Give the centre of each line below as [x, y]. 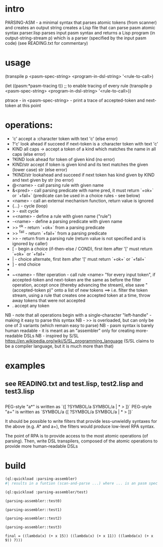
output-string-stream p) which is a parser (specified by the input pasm [76, 38]
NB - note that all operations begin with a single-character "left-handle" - [78, 315]
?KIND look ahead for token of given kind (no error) [63, 159]
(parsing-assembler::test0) [34, 501]
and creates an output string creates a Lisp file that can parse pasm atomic [80, 27]
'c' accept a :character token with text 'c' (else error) [65, 138]
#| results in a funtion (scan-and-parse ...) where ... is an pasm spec [81, 483]
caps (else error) [29, 154]
